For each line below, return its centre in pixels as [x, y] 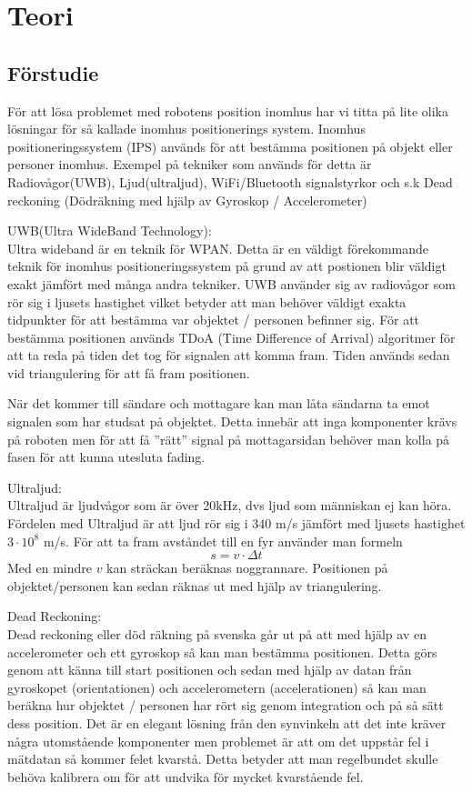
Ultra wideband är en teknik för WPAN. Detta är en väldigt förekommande [218, 248]
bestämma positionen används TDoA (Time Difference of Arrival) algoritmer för [231, 337]
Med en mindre [50, 568]
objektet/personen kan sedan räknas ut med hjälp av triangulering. [195, 585]
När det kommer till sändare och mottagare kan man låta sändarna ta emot [219, 403]
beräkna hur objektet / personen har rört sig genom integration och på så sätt [226, 705]
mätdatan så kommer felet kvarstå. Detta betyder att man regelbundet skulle [223, 759]
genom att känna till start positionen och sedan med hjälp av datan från [210, 670]
